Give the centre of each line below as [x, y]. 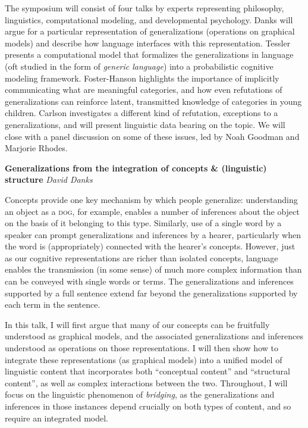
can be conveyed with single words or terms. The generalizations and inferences [149, 281]
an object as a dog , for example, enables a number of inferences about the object [152, 211]
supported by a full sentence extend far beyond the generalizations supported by [151, 293]
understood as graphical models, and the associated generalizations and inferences [154, 336]
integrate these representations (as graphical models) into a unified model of [144, 359]
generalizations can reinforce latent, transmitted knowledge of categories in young [153, 101]
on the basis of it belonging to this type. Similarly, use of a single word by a [143, 223]
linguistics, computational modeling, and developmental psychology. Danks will [149, 19]
